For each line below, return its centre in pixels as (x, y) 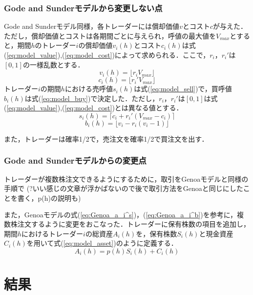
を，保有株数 (157, 233)
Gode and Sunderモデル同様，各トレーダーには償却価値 (92, 26)
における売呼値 (89, 89)
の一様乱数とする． (53, 64)
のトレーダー (55, 45)
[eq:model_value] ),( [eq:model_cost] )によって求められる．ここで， (108, 55)
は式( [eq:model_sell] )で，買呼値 (183, 89)
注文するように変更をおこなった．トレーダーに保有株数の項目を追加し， (134, 224)
